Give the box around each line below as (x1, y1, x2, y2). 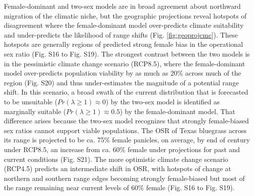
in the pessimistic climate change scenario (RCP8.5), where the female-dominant (4, 58, 245, 68)
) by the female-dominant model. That (120, 106, 235, 116)
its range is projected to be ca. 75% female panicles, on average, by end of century (4, 135, 250, 145)
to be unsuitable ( (4, 96, 58, 106)
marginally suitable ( (4, 106, 66, 116)
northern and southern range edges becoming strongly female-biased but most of (4, 173, 245, 183)
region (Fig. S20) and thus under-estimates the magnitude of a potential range (4, 77, 239, 87)
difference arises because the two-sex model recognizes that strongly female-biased (4, 116, 249, 126)
